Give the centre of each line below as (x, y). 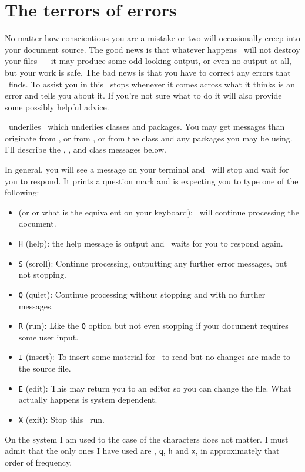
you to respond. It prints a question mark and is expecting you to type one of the (152, 181)
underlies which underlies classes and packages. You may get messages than (147, 127)
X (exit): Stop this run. (61, 419)
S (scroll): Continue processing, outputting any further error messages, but (153, 263)
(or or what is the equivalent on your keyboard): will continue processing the (159, 212)
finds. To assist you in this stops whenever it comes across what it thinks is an (152, 84)
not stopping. (42, 274)
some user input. (48, 337)
